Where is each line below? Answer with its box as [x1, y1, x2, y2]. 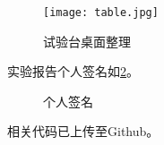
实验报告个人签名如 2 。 [7, 62, 139, 81]
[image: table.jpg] [43, 6, 159, 19]
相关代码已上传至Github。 [7, 122, 160, 141]
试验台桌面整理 [43, 31, 131, 50]
